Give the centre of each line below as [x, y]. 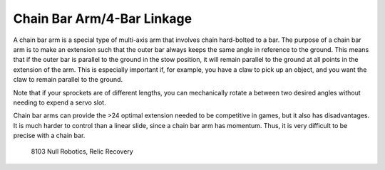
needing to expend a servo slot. [60, 102]
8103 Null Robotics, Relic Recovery [82, 152]
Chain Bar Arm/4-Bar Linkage [103, 18]
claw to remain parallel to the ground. [68, 80]
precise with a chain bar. [49, 136]
